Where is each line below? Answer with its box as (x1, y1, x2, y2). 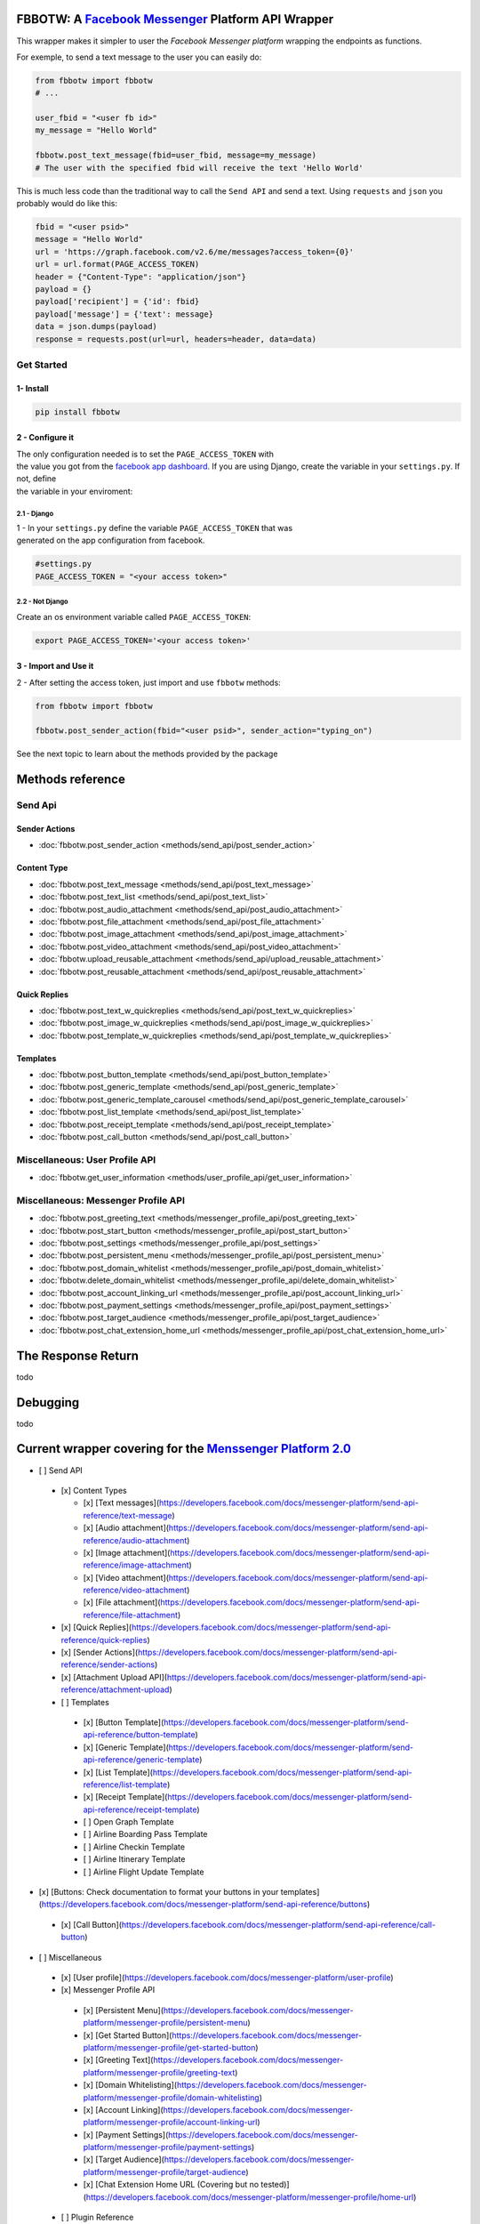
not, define (16, 473, 57, 484)
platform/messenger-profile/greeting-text (83, 2067, 236, 2077)
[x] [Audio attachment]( (83, 1522, 169, 1534)
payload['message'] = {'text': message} (35, 309, 213, 319)
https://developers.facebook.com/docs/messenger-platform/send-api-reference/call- (121, 1919, 436, 1930)
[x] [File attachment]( (83, 1597, 161, 1608)
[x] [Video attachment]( (83, 1572, 169, 1583)
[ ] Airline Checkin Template (83, 1841, 186, 1852)
